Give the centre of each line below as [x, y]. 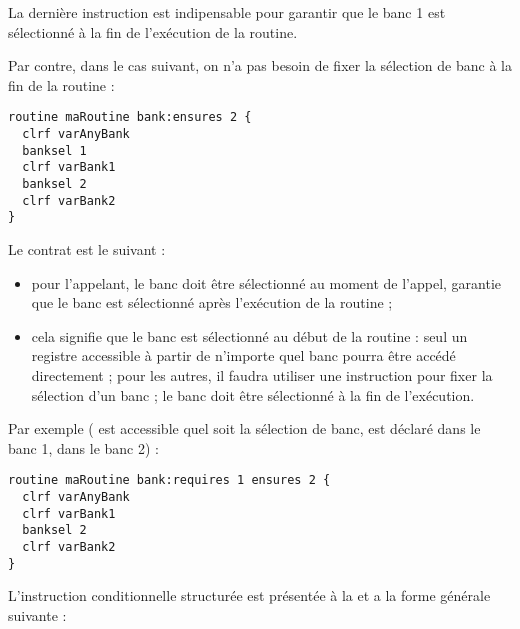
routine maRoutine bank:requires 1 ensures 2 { [169, 480]
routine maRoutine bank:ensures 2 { [130, 117]
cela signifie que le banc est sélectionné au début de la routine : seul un [249, 335]
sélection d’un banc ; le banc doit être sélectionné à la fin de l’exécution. [253, 394]
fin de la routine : [61, 84]
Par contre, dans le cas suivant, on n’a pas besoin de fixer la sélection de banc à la [260, 65]
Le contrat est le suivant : [87, 248]
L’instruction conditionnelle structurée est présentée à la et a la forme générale [249, 595]
